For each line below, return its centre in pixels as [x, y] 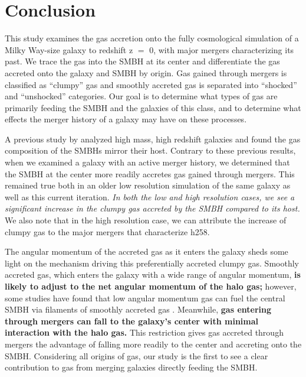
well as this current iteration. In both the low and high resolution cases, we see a [150, 196]
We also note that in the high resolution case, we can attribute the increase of [146, 220]
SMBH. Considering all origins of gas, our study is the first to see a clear [136, 355]
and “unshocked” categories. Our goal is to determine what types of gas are [141, 96]
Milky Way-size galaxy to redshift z [69, 49]
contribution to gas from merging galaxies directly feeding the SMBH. [131, 367]
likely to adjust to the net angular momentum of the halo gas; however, [151, 286]
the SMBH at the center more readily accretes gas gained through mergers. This [150, 173]
